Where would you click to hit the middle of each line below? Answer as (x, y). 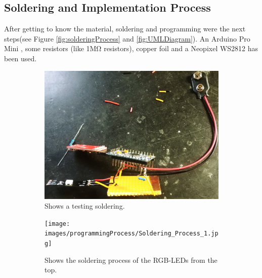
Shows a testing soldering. (85, 206)
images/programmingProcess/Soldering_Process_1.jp (132, 234)
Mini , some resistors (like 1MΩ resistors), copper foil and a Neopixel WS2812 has (131, 48)
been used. (20, 58)
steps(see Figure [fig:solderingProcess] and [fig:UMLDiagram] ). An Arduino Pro (127, 38)
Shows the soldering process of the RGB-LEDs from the (131, 260)
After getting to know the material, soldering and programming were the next (125, 29)
